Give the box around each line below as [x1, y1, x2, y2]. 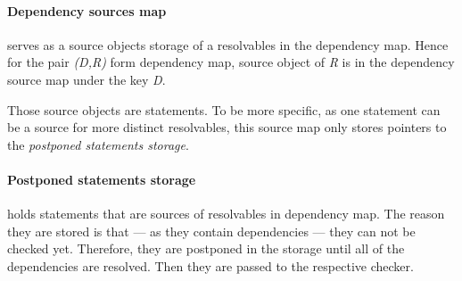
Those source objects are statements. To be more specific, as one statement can [7, 100, 441, 119]
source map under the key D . [7, 70, 166, 88]
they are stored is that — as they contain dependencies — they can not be [7, 221, 416, 240]
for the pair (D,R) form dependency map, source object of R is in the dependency [7, 53, 455, 71]
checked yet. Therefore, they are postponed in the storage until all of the [7, 239, 405, 258]
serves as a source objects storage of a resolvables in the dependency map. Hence [7, 35, 449, 54]
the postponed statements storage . [7, 135, 189, 153]
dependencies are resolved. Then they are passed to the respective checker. [7, 256, 414, 275]
